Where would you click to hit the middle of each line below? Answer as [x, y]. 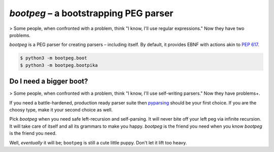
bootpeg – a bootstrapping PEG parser [91, 13]
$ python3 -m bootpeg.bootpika [59, 65]
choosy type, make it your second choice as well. [61, 109]
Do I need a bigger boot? [49, 81]
